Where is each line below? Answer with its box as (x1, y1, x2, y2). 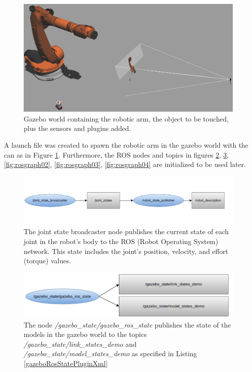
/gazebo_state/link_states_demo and (24, 338, 137, 349)
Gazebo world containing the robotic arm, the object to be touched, (24, 113, 229, 124)
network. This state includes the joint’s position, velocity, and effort (24, 246, 228, 256)
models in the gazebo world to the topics (24, 329, 147, 339)
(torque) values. (24, 255, 71, 266)
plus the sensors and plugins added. (24, 123, 131, 133)
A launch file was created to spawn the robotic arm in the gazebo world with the (4, 139, 249, 150)
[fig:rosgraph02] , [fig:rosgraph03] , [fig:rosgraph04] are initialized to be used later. (4, 159, 246, 169)
